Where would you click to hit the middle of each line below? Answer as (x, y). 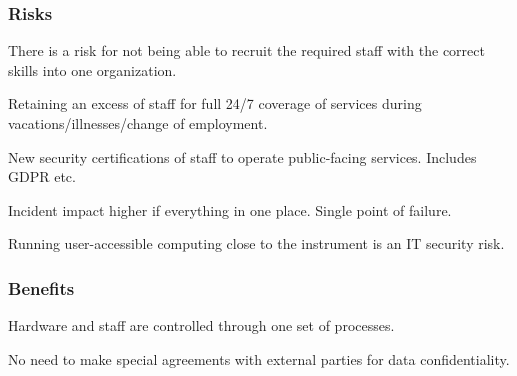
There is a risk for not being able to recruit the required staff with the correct (246, 50)
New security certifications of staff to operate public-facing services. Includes (242, 156)
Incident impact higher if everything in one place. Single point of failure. (230, 209)
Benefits (41, 287)
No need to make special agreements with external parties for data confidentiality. (259, 358)
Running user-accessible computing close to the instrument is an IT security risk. (256, 243)
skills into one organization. (92, 69)
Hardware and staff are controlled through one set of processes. (201, 325)
